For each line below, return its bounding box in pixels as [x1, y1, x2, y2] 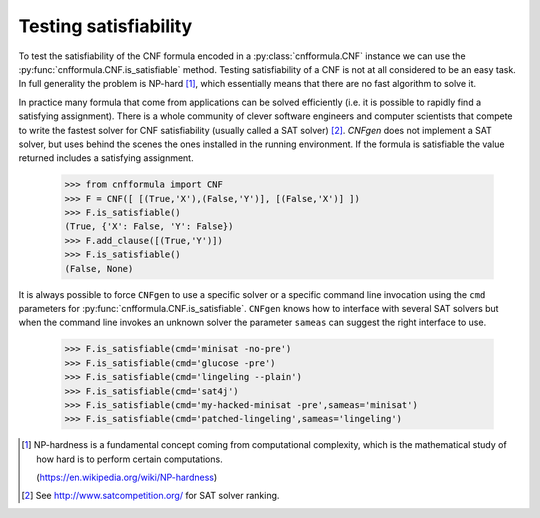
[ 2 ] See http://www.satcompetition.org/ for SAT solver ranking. [21, 490, 280, 502]
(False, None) [64, 263, 134, 274]
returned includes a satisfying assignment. [18, 152, 194, 164]
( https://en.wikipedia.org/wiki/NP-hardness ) [36, 471, 218, 484]
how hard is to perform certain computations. [36, 453, 224, 465]
